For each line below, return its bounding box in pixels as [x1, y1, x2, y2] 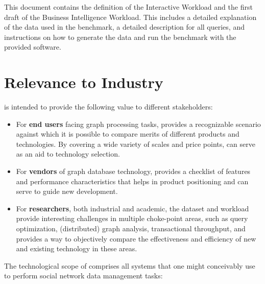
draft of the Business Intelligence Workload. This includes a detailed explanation [4, 11, 257, 22]
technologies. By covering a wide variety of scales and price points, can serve [16, 138, 255, 149]
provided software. [4, 41, 61, 52]
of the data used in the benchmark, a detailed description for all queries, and [4, 21, 245, 32]
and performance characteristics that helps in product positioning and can [16, 176, 249, 186]
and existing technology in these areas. [16, 243, 137, 254]
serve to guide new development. [16, 186, 118, 196]
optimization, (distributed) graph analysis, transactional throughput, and [16, 223, 246, 234]
